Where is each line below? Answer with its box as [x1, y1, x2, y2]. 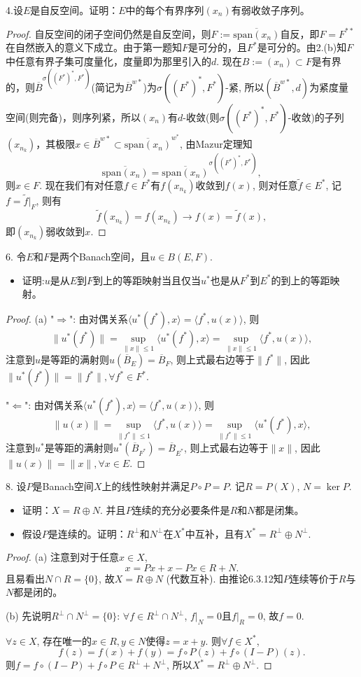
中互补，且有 [185, 526, 244, 540]
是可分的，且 [188, 40, 248, 55]
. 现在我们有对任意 [39, 177, 124, 192]
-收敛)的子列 [288, 109, 344, 124]
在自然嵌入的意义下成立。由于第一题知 [6, 40, 182, 55]
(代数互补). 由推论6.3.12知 [166, 571, 283, 585]
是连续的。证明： [48, 526, 127, 540]
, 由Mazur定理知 [179, 137, 253, 151]
